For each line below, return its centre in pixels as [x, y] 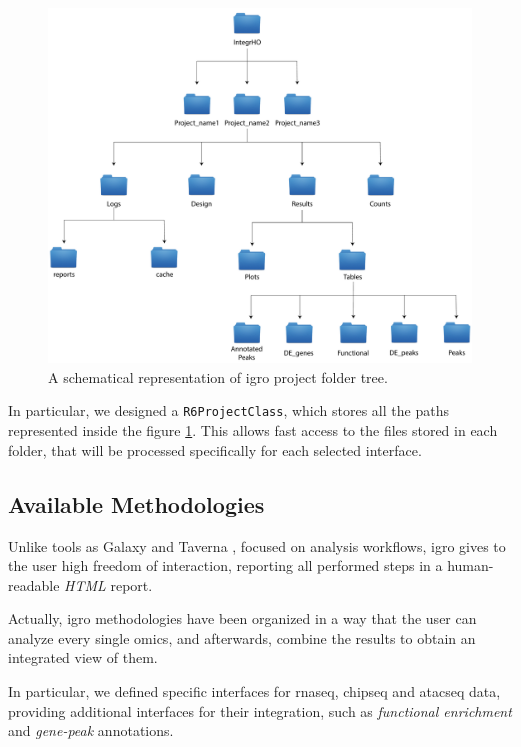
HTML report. [108, 584]
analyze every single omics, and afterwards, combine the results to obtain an [242, 637]
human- [470, 565]
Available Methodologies [136, 503]
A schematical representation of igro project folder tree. [218, 376]
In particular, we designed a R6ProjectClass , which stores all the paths [228, 410]
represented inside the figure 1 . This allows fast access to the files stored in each [253, 430]
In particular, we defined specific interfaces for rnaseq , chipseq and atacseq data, [254, 691]
